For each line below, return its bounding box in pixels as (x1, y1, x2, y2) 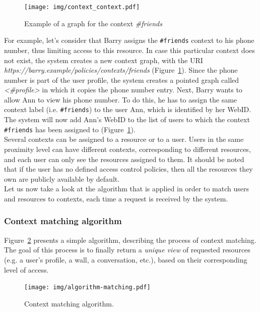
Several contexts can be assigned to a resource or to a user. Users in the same (4, 134, 244, 144)
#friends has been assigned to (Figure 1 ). (4, 124, 136, 134)
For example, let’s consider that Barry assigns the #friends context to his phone (4, 35, 254, 45)
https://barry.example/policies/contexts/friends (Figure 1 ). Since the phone (4, 65, 238, 75)
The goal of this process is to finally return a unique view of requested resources (4, 244, 250, 255)
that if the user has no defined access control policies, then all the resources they (4, 164, 253, 174)
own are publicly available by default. (4, 173, 120, 184)
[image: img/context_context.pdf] (24, 4, 140, 11)
